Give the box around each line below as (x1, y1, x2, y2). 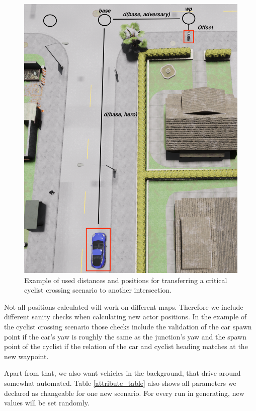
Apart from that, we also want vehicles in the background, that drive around (4, 368, 241, 378)
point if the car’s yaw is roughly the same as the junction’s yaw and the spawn (4, 331, 246, 341)
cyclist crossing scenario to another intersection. (24, 285, 172, 295)
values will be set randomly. (4, 397, 90, 408)
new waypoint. (4, 351, 49, 361)
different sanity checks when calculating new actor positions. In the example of (4, 311, 247, 322)
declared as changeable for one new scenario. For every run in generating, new (4, 387, 244, 398)
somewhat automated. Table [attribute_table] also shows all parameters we (4, 377, 236, 388)
